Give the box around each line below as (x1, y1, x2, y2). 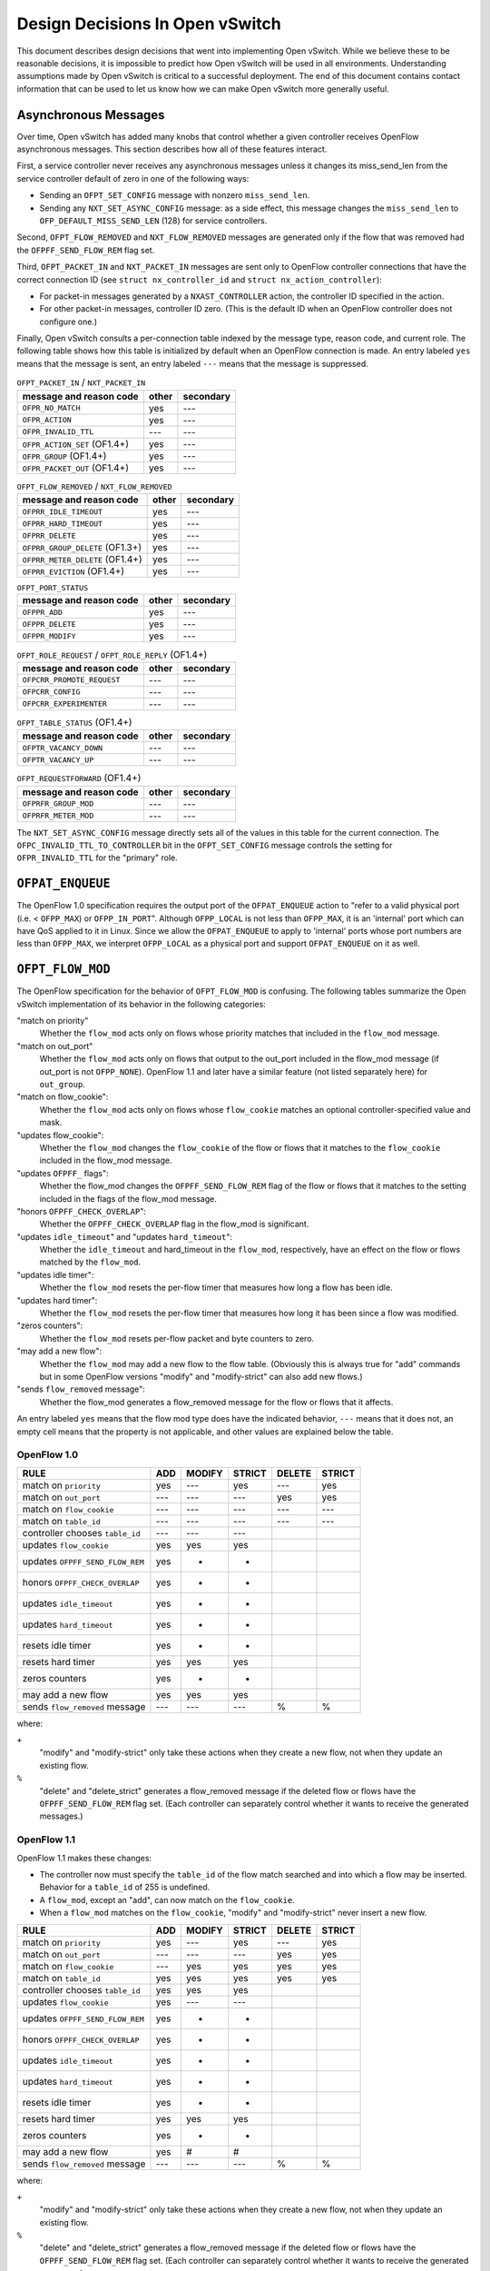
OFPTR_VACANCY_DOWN (22, 743, 103, 753)
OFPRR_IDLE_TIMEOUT (22, 507, 103, 517)
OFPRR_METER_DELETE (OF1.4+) (22, 553, 142, 566)
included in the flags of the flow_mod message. (39, 1193, 217, 1204)
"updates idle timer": (16, 1269, 94, 1280)
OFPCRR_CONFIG (22, 687, 81, 697)
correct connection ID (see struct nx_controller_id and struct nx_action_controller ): (16, 273, 383, 285)
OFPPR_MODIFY (22, 631, 76, 640)
